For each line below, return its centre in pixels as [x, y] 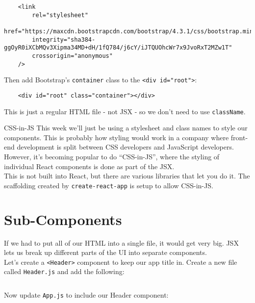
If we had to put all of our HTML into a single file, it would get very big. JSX [121, 242]
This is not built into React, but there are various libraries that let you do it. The [127, 176]
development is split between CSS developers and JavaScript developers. [125, 147]
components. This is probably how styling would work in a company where [116, 137]
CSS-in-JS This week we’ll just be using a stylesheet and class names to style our [126, 128]
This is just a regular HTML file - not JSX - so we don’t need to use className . [125, 111]
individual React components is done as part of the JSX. [89, 166]
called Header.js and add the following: [64, 271]
